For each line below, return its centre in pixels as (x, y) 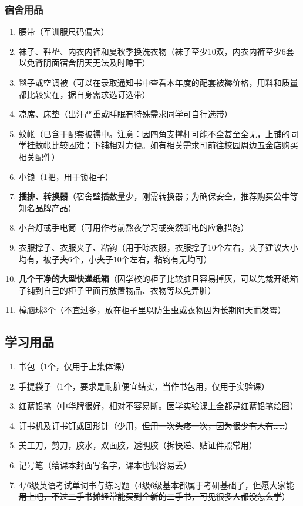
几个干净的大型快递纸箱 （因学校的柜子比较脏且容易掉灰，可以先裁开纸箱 (158, 279)
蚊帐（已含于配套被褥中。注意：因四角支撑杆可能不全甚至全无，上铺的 (154, 133)
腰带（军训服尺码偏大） (64, 31)
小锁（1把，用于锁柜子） (66, 176)
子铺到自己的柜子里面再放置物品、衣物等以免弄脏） (117, 290)
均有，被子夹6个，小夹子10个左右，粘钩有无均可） (115, 259)
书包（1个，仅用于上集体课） (74, 366)
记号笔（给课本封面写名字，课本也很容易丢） (105, 465)
